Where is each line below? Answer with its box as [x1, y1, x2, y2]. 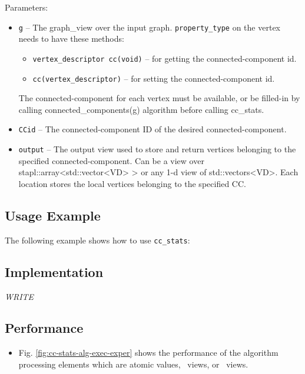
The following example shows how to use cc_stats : [5, 233, 190, 246]
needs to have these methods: [18, 32, 124, 45]
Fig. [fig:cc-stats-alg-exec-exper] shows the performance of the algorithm [18, 346, 279, 359]
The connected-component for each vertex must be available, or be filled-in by [18, 92, 300, 104]
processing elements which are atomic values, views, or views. [18, 358, 248, 370]
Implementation [5, 262, 104, 280]
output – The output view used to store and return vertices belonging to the [18, 143, 296, 155]
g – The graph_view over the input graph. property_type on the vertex [18, 21, 280, 33]
